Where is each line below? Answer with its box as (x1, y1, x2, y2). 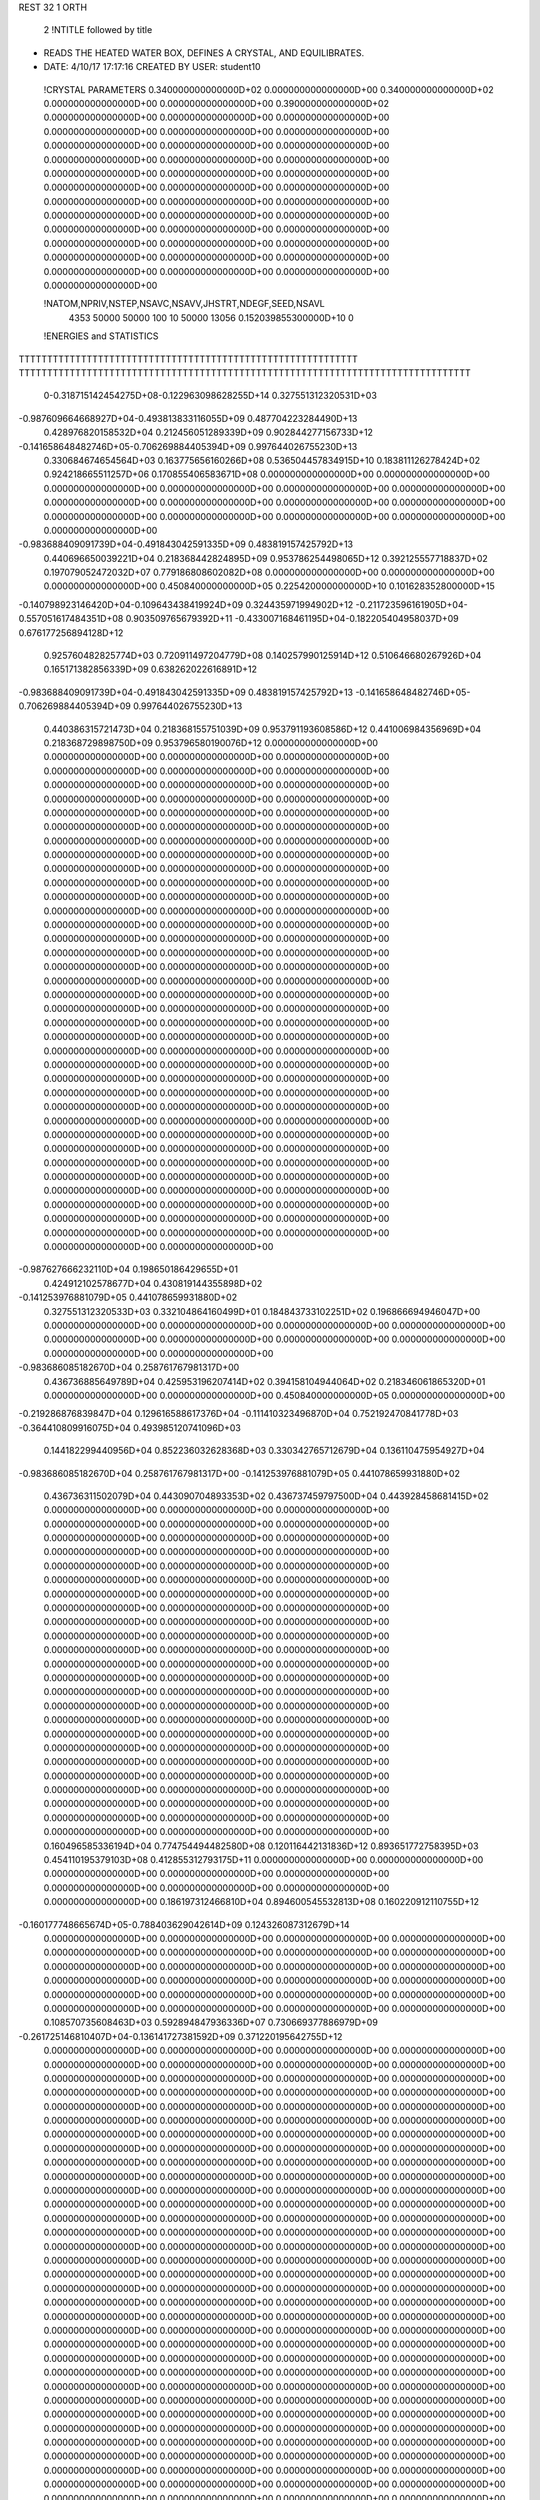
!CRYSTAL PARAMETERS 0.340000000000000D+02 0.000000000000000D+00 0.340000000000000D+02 (43, 83, 494, 95)
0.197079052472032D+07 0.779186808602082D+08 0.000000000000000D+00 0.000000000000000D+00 (43, 566, 495, 579)
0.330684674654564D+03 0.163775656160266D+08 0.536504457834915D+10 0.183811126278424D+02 (43, 454, 480, 466)
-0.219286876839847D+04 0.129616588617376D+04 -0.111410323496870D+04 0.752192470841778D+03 (18, 1408, 459, 1420)
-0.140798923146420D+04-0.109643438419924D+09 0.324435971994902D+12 (18, 598, 354, 610)
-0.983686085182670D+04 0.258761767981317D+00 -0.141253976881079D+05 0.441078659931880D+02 (18, 1467, 460, 1479)
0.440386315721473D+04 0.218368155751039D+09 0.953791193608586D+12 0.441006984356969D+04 (43, 723, 482, 735)
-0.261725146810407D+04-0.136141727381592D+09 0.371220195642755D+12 (18, 2030, 343, 2042)
